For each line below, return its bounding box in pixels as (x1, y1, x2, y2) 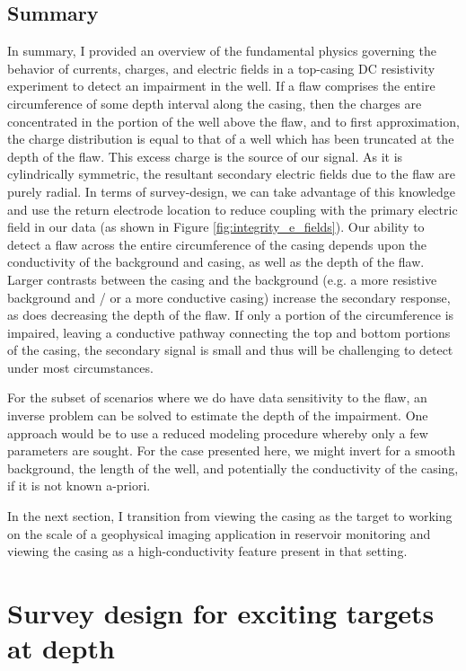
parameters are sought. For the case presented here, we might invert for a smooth (7, 441, 455, 460)
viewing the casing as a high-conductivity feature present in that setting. (7, 542, 408, 561)
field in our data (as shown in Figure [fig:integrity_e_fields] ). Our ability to (7, 217, 425, 236)
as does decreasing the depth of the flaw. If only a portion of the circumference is (7, 305, 454, 324)
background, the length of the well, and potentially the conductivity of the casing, (7, 458, 459, 477)
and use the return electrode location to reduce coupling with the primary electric (7, 199, 458, 218)
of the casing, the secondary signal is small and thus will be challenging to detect (7, 340, 453, 359)
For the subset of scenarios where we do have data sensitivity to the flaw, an (7, 388, 427, 407)
